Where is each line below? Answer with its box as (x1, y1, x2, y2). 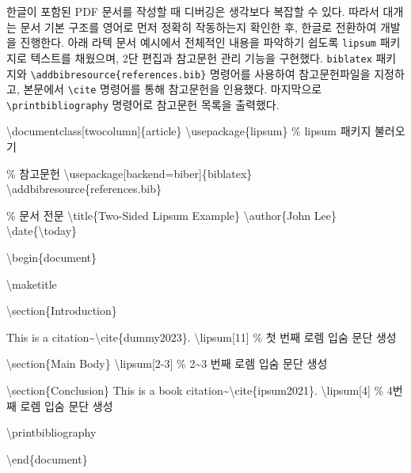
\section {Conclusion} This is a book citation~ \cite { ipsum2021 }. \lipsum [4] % (6, 382, 384, 398)
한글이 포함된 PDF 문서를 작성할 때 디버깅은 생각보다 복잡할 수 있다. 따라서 (6, 3, 379, 19)
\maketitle (6, 275, 57, 292)
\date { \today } (6, 222, 78, 239)
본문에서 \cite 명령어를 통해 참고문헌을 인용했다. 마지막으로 (23, 81, 322, 97)
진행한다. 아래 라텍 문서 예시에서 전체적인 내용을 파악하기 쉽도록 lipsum (20, 34, 376, 51)
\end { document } (6, 450, 88, 467)
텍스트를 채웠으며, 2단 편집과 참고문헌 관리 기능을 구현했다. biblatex (30, 49, 372, 66)
